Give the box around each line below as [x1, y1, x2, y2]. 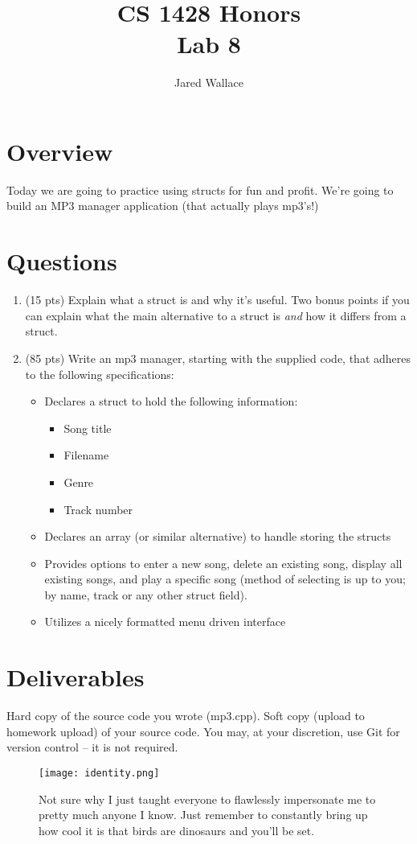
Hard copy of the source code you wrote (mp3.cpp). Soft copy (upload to [6, 707, 365, 724]
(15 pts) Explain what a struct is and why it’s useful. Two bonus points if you [25, 291, 410, 308]
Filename [63, 447, 109, 463]
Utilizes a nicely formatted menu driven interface [44, 613, 286, 630]
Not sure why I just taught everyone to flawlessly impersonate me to [39, 790, 376, 807]
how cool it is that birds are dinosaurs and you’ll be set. [39, 821, 315, 838]
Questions [6, 245, 117, 278]
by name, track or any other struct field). [44, 586, 247, 603]
